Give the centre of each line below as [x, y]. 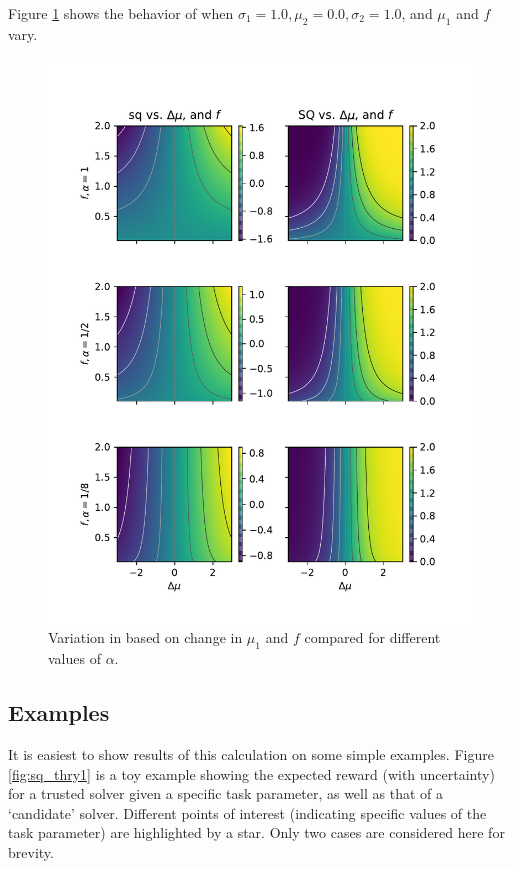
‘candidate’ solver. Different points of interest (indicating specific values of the [247, 812]
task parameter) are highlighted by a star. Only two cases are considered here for [256, 832]
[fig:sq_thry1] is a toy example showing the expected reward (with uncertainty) [251, 773]
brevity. [31, 851]
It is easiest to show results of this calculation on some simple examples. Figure [251, 753]
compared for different [372, 637]
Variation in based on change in [145, 637]
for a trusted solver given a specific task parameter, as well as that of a [225, 793]
